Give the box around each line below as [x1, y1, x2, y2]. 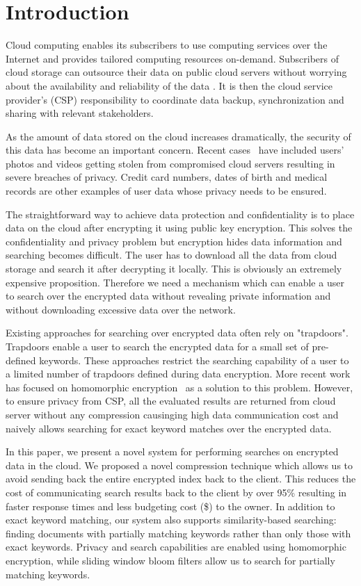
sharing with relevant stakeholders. [6, 106, 154, 120]
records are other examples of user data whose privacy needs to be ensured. [6, 184, 327, 198]
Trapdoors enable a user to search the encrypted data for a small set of [6, 339, 309, 353]
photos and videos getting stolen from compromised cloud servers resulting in [6, 156, 335, 170]
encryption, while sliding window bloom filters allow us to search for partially [6, 553, 335, 567]
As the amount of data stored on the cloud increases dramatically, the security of [6, 129, 351, 143]
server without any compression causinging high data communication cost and [6, 407, 339, 421]
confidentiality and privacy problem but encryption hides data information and [6, 234, 342, 248]
